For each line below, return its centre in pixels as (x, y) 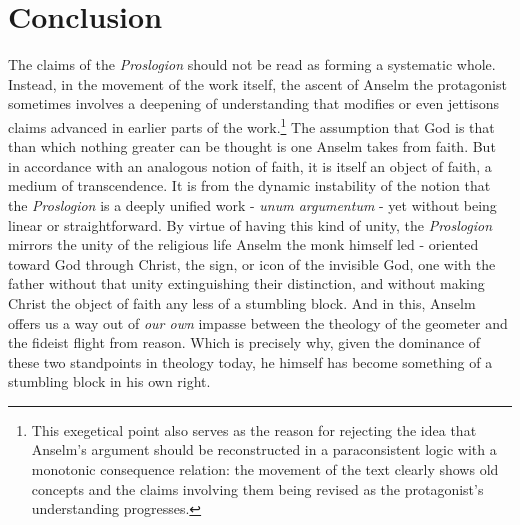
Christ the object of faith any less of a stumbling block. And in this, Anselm (242, 302)
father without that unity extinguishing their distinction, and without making (246, 283)
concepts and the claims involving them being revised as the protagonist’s (257, 488)
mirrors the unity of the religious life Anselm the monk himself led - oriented (243, 244)
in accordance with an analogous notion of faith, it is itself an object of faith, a (250, 165)
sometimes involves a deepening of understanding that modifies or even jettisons (253, 103)
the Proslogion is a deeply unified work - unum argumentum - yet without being (252, 204)
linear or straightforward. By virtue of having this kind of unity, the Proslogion (250, 224)
